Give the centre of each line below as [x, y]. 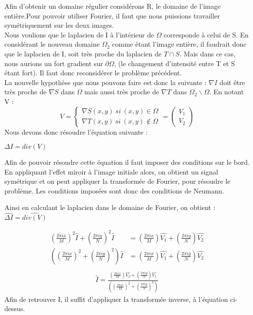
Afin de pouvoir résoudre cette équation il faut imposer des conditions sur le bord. [127, 162]
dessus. [15, 308]
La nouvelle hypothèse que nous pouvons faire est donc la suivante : [106, 82]
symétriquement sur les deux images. [59, 25]
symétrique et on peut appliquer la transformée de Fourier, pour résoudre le [117, 181]
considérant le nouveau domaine [52, 44]
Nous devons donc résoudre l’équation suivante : [76, 131]
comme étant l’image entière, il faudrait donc [179, 44]
